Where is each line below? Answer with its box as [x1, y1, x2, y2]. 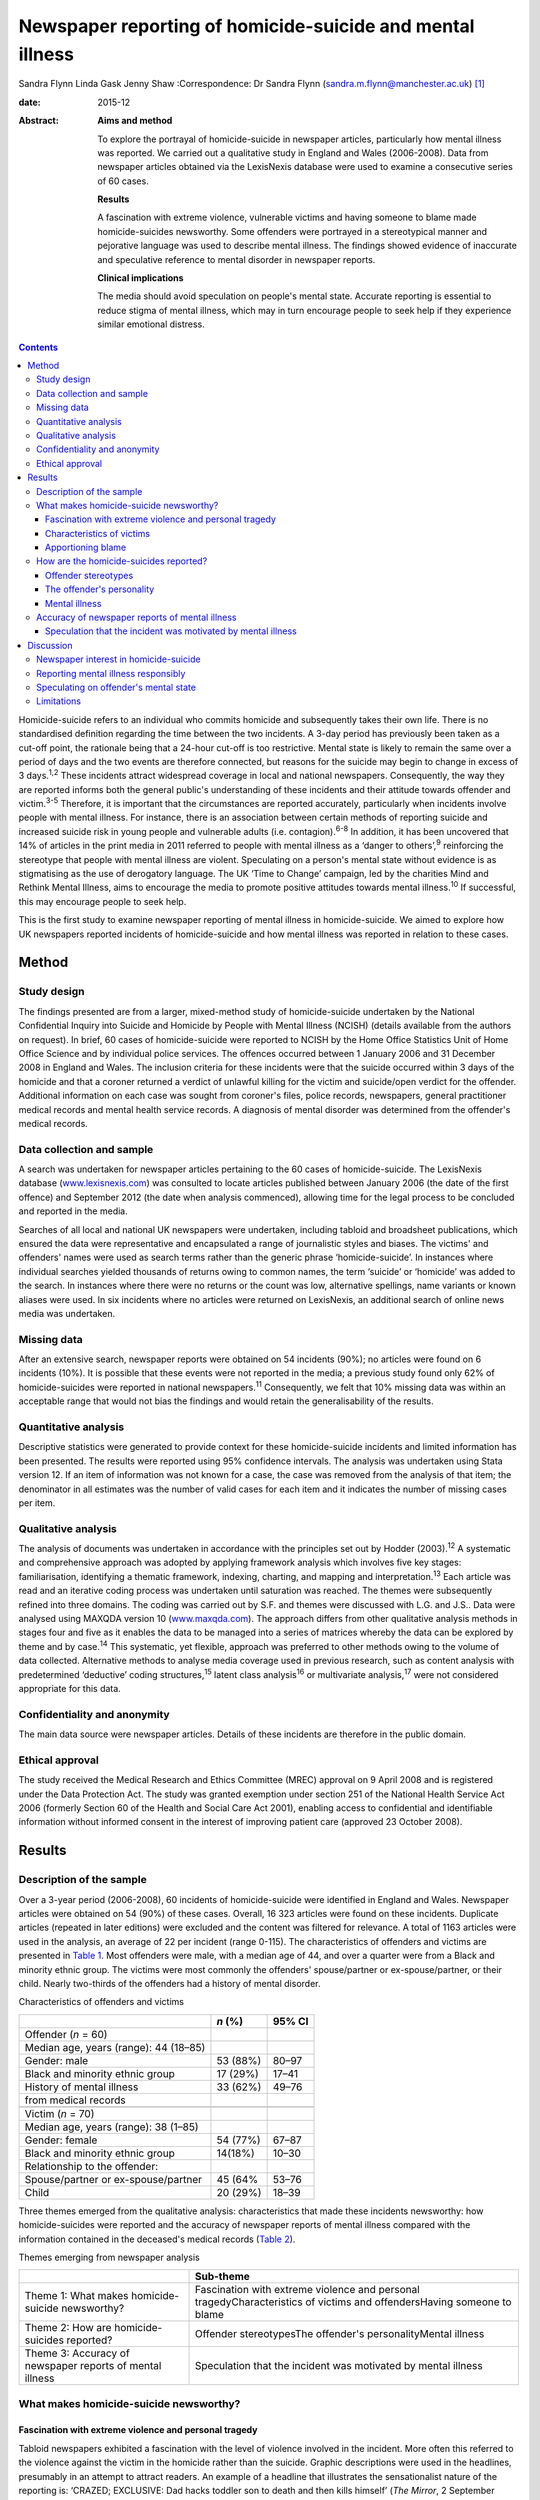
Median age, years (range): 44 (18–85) [24, 2040, 206, 2054]
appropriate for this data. [18, 1683, 122, 1694]
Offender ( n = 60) [24, 2027, 108, 2041]
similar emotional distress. [97, 318, 205, 330]
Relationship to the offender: [24, 2159, 159, 2173]
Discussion [27, 639, 73, 651]
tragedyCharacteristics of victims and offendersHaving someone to [195, 2295, 512, 2309]
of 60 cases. [97, 175, 149, 187]
